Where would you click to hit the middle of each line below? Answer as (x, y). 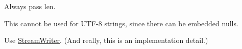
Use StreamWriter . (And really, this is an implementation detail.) (106, 40)
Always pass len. (30, 6)
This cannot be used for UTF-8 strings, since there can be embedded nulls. (121, 23)
